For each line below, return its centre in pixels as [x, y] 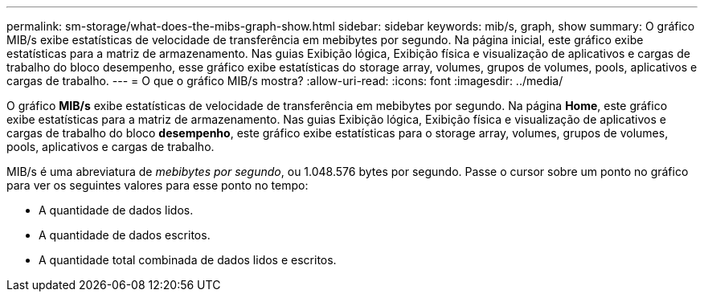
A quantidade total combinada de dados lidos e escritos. [188, 260]
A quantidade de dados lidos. [116, 210]
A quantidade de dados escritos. [125, 235]
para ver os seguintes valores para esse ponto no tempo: [158, 185]
